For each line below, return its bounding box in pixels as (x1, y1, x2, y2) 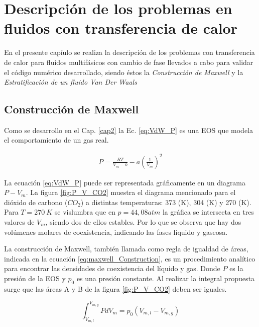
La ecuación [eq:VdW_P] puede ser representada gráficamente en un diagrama (4, 177, 246, 187)
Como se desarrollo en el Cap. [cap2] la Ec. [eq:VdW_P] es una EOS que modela (4, 124, 253, 135)
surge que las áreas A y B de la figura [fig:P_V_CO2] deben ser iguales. (4, 283, 227, 294)
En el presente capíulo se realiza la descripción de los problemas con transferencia (4, 47, 255, 57)
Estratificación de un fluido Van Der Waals (4, 77, 137, 87)
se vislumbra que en (54, 207, 115, 217)
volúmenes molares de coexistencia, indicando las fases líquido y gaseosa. (4, 226, 228, 237)
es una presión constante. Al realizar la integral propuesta (76, 273, 254, 283)
